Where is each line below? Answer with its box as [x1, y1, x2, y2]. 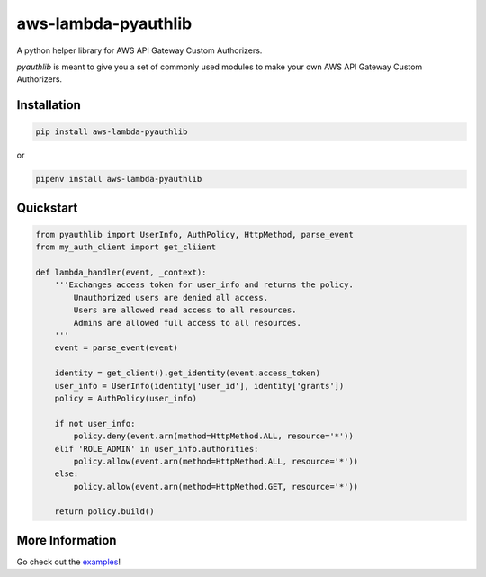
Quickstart [16, 200, 78, 215]
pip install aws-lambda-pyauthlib [35, 127, 188, 137]
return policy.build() [54, 507, 155, 517]
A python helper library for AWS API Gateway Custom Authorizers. [16, 45, 263, 56]
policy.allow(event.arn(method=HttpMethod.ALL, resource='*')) [73, 455, 359, 466]
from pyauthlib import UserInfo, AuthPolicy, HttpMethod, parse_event [35, 230, 355, 239]
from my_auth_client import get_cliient [35, 242, 216, 252]
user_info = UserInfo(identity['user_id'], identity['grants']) [54, 381, 345, 391]
